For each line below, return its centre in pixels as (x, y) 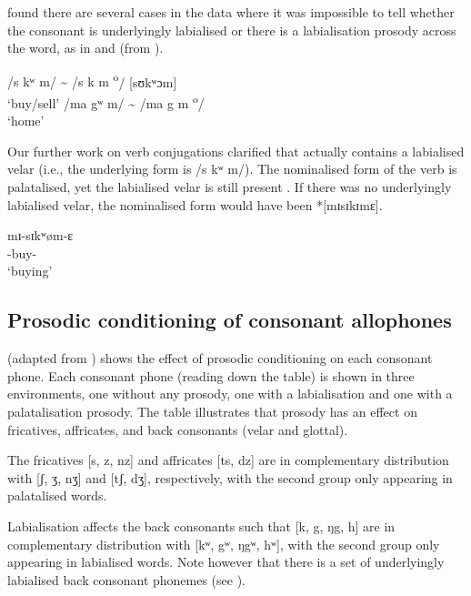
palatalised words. (57, 495)
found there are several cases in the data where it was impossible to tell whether (231, 12)
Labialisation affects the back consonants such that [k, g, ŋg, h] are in (201, 525)
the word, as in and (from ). (85, 48)
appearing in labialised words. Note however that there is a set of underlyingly (226, 562)
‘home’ (26, 121)
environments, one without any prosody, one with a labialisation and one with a (230, 394)
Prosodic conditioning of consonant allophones (230, 320)
